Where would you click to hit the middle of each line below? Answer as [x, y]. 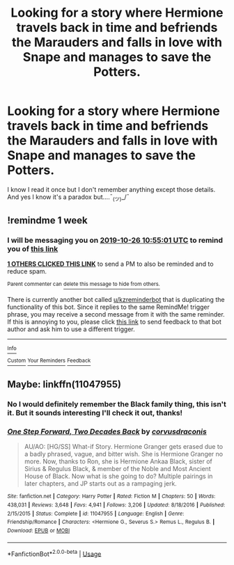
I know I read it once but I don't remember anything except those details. [111, 189]
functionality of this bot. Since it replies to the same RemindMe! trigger [109, 307]
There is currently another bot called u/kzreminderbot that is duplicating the [116, 300]
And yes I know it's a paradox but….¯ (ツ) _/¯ [69, 198]
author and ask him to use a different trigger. [71, 329]
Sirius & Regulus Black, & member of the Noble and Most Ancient [117, 469]
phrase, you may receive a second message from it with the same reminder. [116, 315]
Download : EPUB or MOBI [39, 530]
